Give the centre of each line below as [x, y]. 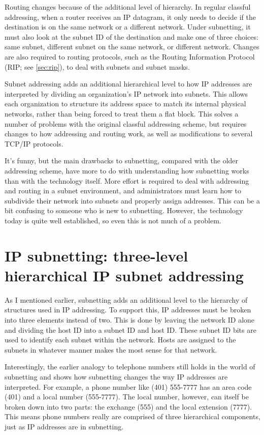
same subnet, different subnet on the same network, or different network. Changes [132, 47]
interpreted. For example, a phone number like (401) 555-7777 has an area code [128, 386]
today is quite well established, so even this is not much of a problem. [113, 220]
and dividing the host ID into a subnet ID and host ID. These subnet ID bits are [130, 329]
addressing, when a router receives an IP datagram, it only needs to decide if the [130, 17]
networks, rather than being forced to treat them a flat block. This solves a [122, 113]
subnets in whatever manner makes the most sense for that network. [111, 349]
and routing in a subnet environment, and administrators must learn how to [123, 191]
